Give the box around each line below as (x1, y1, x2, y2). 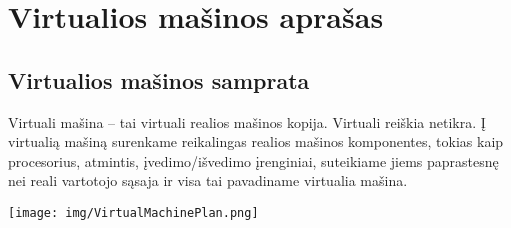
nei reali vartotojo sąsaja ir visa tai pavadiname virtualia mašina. (8, 170, 408, 191)
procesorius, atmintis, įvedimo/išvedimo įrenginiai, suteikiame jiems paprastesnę (8, 150, 499, 171)
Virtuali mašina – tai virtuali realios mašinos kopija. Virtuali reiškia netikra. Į (8, 111, 486, 132)
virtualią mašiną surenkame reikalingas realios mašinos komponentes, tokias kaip (8, 131, 504, 152)
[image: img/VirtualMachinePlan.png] (8, 205, 259, 220)
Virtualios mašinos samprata (8, 64, 310, 95)
